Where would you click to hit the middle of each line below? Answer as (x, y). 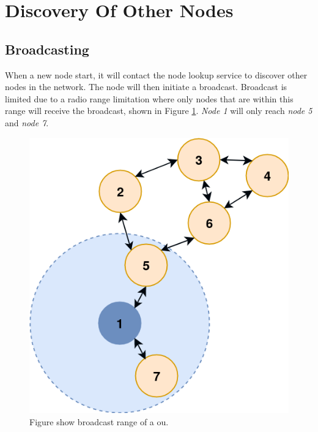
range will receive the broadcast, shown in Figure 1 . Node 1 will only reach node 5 (159, 111)
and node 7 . (27, 122)
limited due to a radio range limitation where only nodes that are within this (149, 98)
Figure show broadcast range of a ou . (99, 421)
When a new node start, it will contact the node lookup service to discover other (156, 74)
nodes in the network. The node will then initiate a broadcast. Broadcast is (146, 87)
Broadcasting (47, 49)
